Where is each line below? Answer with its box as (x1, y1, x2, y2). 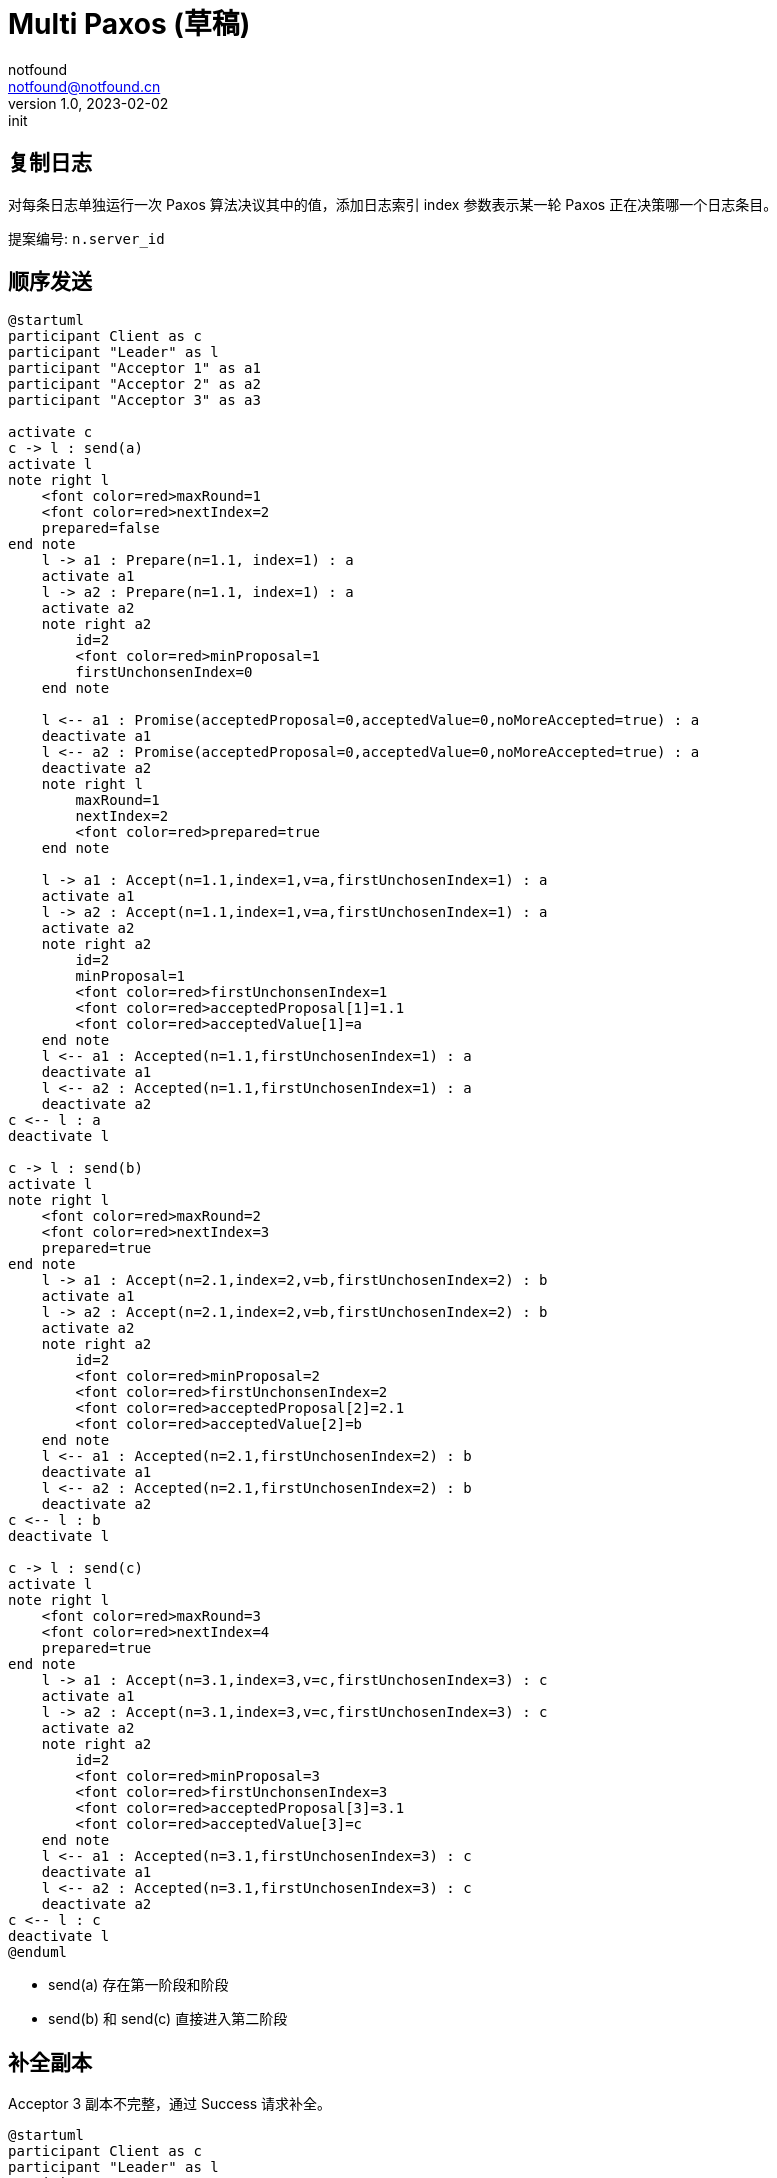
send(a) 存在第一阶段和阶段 (48, 1976, 229, 1994)
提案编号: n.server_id (8, 229, 165, 247)
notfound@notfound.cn (8, 77, 161, 95)
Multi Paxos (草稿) (8, 7, 251, 41)
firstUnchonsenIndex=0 (75, 664, 253, 681)
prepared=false (41, 520, 160, 537)
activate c (8, 424, 93, 441)
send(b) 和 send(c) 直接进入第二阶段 (48, 2010, 288, 2028)
